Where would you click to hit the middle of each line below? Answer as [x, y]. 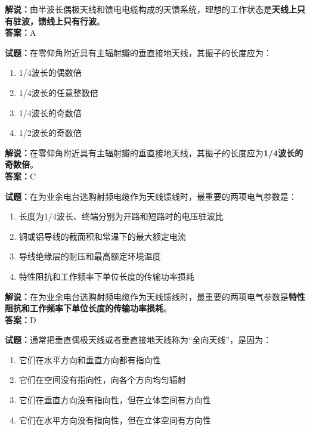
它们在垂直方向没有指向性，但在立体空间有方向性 [115, 400]
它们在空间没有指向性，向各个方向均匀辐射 [102, 380]
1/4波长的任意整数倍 [58, 92]
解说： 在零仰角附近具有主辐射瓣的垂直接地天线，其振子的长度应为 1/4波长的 [154, 152]
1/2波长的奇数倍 [50, 133]
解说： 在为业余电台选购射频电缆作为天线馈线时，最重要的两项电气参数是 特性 [155, 296]
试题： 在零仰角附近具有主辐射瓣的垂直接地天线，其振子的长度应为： [138, 52]
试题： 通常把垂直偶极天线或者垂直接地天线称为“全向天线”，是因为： [138, 340]
